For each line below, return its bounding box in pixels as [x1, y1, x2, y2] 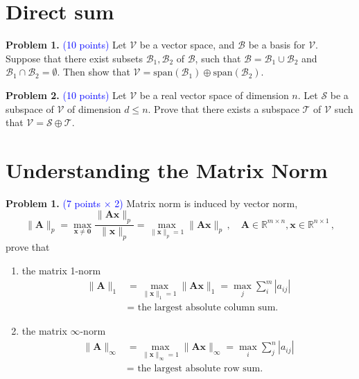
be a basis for [248, 37, 306, 52]
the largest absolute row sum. [137, 364, 263, 374]
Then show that [62, 64, 130, 79]
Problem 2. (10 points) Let [6, 87, 127, 102]
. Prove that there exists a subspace [148, 101, 299, 116]
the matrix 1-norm [21, 263, 101, 277]
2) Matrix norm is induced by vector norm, [114, 195, 298, 210]
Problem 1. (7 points [6, 195, 100, 210]
